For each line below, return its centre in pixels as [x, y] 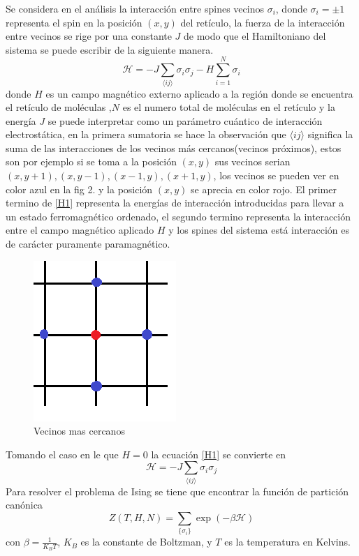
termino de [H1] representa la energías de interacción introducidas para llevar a [175, 203]
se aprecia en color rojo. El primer [264, 189]
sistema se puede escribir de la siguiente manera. [110, 49]
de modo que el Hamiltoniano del [255, 36]
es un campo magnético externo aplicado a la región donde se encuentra [199, 93]
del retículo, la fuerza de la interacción [263, 22]
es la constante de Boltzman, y [146, 542]
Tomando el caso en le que [62, 454]
